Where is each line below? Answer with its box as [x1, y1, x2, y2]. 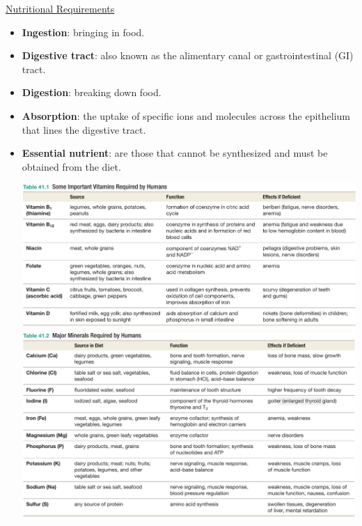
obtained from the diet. [22, 159, 121, 173]
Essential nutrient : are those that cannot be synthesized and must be [22, 146, 328, 160]
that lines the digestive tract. [22, 122, 146, 137]
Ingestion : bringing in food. [22, 24, 145, 39]
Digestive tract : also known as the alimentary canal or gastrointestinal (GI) [22, 48, 354, 63]
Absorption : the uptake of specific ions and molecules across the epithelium [22, 108, 351, 123]
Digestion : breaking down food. [22, 85, 162, 100]
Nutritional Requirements [6, 1, 115, 15]
